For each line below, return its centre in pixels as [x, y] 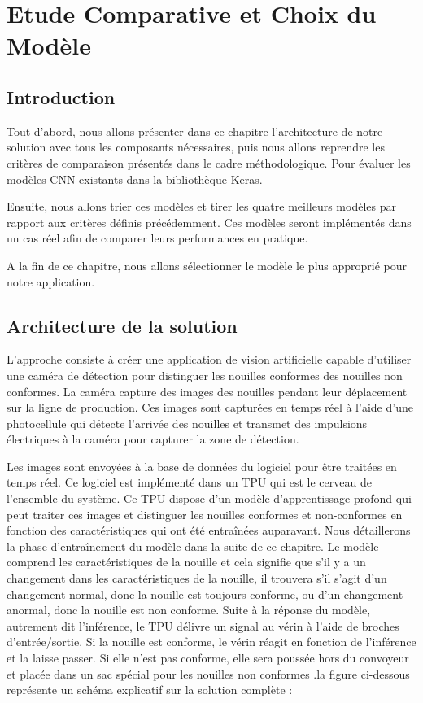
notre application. [51, 281]
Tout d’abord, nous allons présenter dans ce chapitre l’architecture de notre [195, 131]
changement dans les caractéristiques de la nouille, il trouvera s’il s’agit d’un [197, 578]
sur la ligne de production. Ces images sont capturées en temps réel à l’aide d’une [210, 407]
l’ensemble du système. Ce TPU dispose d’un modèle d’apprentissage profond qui [209, 498]
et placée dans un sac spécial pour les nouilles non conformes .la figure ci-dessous [208, 673]
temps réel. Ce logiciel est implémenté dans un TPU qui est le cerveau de [189, 482]
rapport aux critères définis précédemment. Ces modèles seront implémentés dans [209, 222]
